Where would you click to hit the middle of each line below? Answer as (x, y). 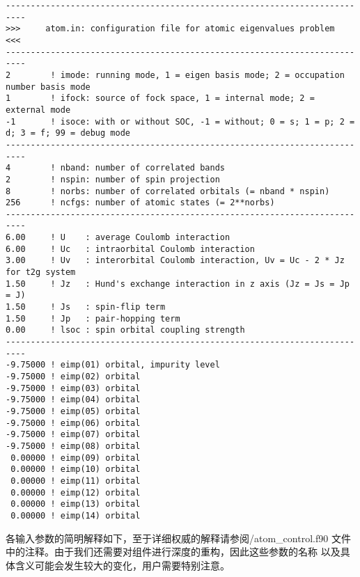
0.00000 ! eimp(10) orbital (76, 469)
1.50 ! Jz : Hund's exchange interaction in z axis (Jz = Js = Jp (178, 284)
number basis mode (48, 87)
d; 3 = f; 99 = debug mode (68, 133)
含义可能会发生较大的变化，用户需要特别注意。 (122, 565)
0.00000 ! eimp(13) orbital (76, 504)
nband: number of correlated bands (142, 168)
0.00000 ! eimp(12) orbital (76, 492)
